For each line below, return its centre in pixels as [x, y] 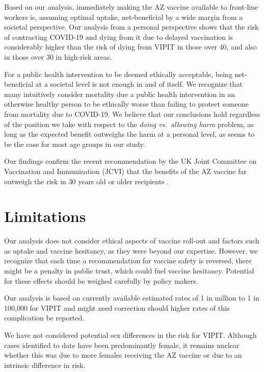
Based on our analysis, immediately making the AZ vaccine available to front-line [131, 7]
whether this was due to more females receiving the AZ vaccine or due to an [123, 355]
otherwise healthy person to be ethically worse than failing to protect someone [126, 104]
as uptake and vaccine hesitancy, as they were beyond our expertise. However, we [131, 250]
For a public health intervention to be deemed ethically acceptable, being [118, 74]
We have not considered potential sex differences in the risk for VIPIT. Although [130, 334]
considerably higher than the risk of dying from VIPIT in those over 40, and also [130, 47]
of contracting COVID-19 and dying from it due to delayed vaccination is [119, 36]
